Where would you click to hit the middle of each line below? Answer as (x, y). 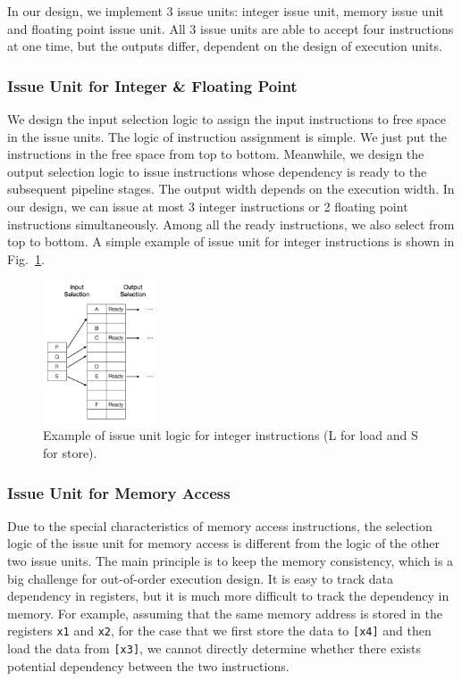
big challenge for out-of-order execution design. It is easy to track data (201, 578)
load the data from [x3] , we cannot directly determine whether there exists (214, 648)
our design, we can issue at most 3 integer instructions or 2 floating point (208, 206)
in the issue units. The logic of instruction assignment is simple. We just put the (227, 136)
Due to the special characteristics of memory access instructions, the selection (220, 525)
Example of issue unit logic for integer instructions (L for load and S (231, 435)
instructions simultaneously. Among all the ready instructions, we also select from (231, 224)
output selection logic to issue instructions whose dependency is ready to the (217, 171)
